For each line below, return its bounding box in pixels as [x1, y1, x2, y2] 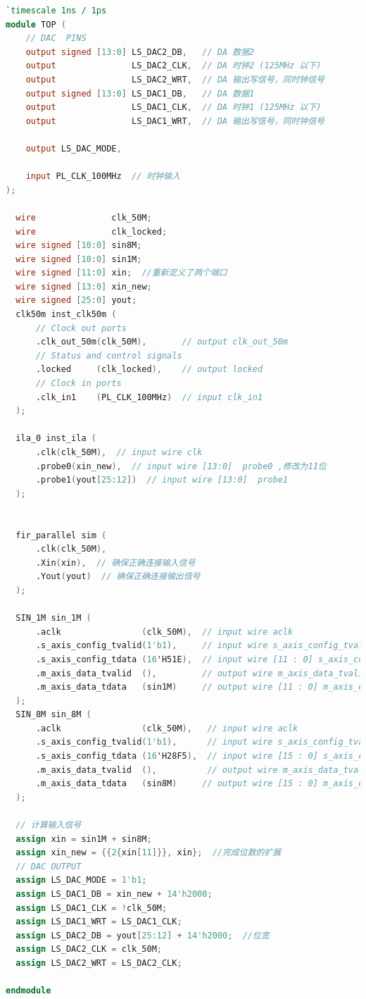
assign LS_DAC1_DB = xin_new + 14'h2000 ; [15, 889, 213, 899]
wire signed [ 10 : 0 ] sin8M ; [15, 240, 142, 251]
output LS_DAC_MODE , [25, 143, 122, 154]
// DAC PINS [25, 33, 87, 44]
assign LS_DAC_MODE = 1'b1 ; [15, 875, 147, 886]
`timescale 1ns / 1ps [6, 6, 107, 15]
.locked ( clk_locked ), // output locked [35, 364, 263, 375]
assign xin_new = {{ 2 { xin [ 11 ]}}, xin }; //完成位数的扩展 [15, 848, 282, 858]
